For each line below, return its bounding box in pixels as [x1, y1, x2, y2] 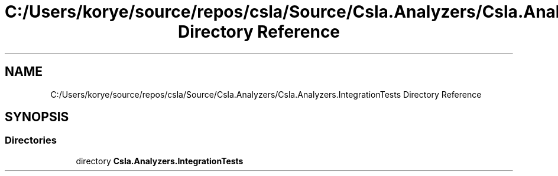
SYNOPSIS [5, 109, 69, 125]
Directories [5, 134, 57, 147]
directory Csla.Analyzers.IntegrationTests [76, 155, 244, 166]
